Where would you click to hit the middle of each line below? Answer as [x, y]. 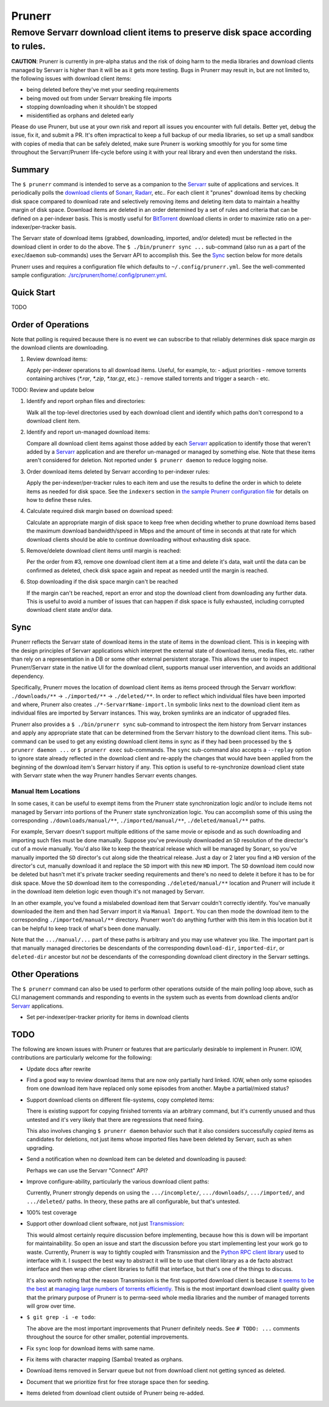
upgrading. [40, 1147]
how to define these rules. [59, 500]
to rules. [28, 46]
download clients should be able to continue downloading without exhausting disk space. [139, 539]
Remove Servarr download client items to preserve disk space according [161, 32]
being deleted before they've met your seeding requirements [103, 90]
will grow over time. [51, 1306]
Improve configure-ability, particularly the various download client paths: [118, 1181]
